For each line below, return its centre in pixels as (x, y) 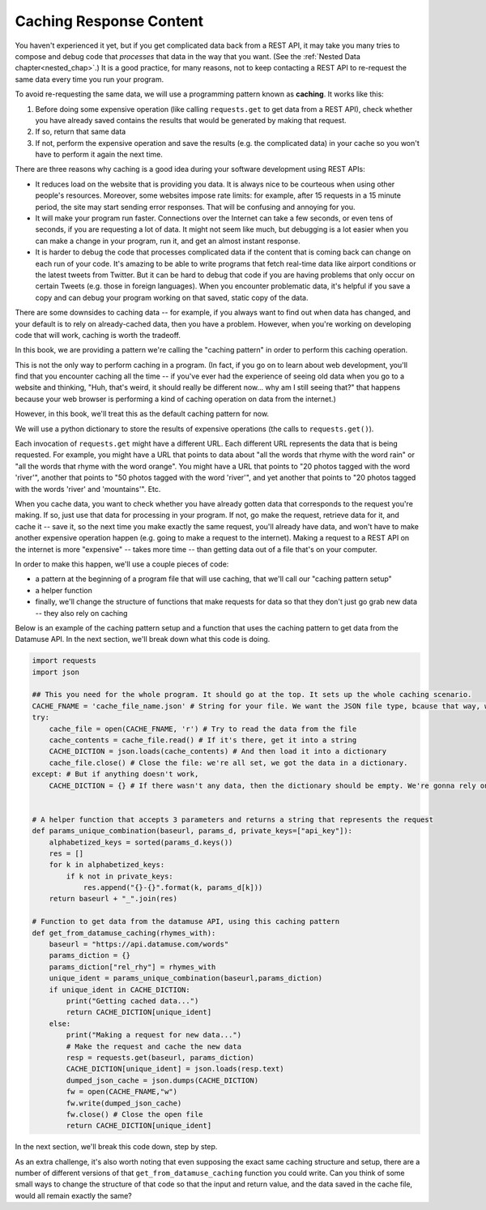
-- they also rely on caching (81, 613)
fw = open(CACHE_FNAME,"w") (122, 1092)
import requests (64, 661)
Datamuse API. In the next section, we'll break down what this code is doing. (143, 639)
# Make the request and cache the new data (154, 1046)
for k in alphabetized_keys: (107, 865)
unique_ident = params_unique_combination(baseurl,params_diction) (186, 978)
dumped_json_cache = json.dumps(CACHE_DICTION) (162, 1080)
